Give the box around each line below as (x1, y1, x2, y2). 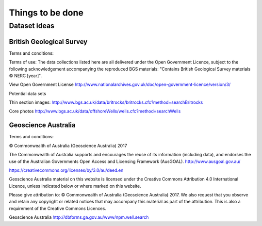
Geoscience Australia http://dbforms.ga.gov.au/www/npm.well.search (9, 214, 149, 220)
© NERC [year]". (9, 73, 42, 79)
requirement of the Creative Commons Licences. (9, 205, 106, 211)
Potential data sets (9, 90, 46, 97)
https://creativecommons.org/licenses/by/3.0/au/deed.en (9, 167, 124, 173)
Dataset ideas (9, 21, 55, 30)
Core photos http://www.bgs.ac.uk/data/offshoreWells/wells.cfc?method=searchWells (9, 108, 181, 114)
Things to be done (9, 7, 83, 18)
